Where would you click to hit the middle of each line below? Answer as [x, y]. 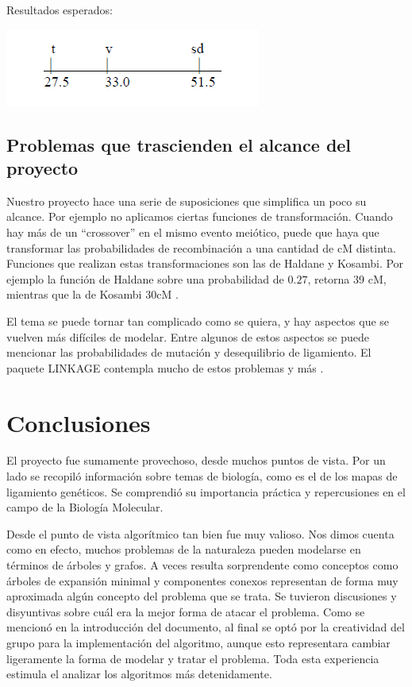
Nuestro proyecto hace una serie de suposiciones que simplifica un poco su [187, 201]
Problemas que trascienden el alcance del [179, 144]
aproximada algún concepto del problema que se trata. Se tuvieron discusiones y [202, 596]
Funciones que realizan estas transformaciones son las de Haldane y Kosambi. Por [205, 263]
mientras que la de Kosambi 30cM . [92, 294]
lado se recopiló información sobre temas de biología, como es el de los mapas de [202, 476]
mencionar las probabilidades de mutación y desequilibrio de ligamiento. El [189, 352]
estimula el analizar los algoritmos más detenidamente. [139, 674]
